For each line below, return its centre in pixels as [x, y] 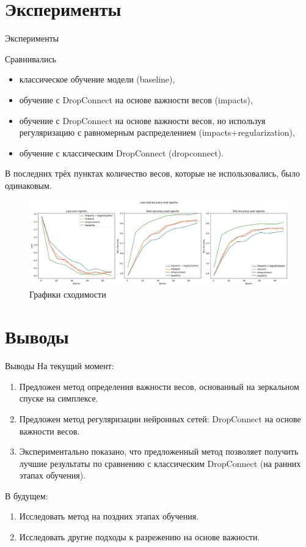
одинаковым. [28, 185]
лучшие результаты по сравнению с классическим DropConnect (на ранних [160, 463]
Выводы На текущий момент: [60, 366]
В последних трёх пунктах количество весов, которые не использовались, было [152, 173]
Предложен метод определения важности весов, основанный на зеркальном [159, 386]
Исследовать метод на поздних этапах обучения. [109, 516]
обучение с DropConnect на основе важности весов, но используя [142, 120]
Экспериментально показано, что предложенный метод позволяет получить [159, 451]
